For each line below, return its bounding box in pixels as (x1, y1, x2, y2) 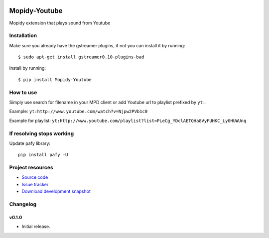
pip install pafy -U (18, 152, 68, 158)
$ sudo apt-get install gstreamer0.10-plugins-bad (18, 54, 144, 60)
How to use (9, 89, 37, 96)
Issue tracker (21, 181, 49, 187)
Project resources (9, 164, 53, 171)
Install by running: (9, 65, 46, 71)
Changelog (9, 201, 37, 208)
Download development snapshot (21, 188, 91, 194)
